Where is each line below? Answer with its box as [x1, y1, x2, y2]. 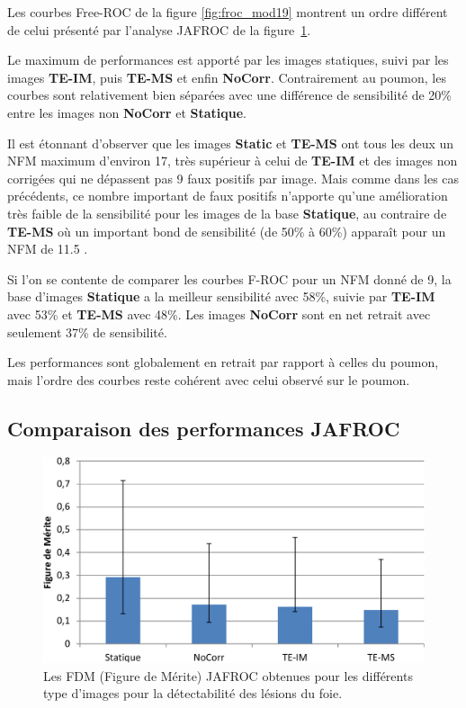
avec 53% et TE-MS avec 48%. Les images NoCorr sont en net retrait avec [7, 304, 431, 323]
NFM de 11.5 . [7, 239, 88, 258]
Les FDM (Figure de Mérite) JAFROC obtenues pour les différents [43, 666, 413, 685]
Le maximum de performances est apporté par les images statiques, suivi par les [7, 50, 449, 69]
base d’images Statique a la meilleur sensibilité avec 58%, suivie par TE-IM [7, 287, 435, 306]
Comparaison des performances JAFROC [7, 414, 400, 442]
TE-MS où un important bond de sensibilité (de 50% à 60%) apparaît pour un [7, 221, 446, 240]
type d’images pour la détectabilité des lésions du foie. [43, 684, 343, 703]
